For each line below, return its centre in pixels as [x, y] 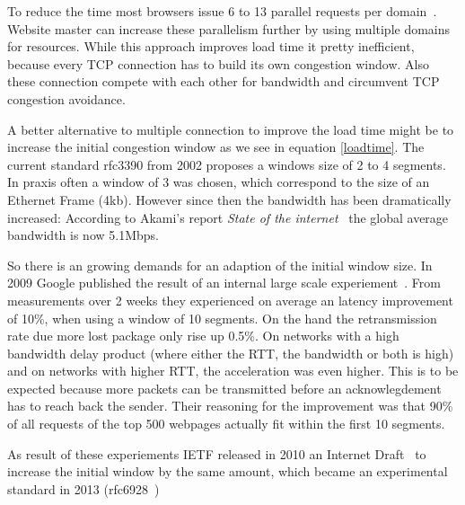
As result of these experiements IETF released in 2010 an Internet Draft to [217, 453]
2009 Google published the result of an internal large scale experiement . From [224, 283]
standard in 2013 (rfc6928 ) [83, 488]
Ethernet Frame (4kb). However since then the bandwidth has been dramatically [229, 199]
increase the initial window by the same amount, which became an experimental [228, 471]
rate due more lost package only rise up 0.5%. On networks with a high [203, 336]
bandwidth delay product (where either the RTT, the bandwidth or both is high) [231, 353]
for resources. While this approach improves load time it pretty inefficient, [211, 46]
